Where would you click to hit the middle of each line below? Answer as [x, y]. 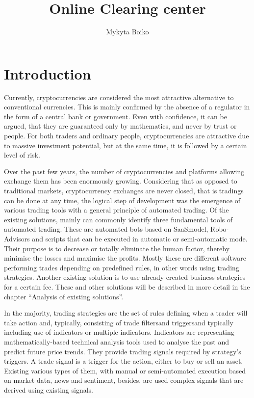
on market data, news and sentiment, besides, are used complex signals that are [124, 380]
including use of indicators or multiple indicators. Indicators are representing [119, 332]
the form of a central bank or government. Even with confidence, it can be [115, 116]
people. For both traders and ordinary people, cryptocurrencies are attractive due [127, 136]
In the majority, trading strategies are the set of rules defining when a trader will [126, 313]
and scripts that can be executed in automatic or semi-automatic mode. [140, 238]
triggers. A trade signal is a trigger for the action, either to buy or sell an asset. [124, 361]
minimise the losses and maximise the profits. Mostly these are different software [125, 258]
